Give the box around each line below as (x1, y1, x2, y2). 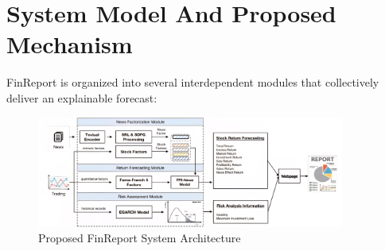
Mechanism (6, 28, 133, 60)
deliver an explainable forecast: (6, 89, 157, 106)
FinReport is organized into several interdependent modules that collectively (6, 74, 379, 91)
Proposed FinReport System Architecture (38, 230, 241, 246)
